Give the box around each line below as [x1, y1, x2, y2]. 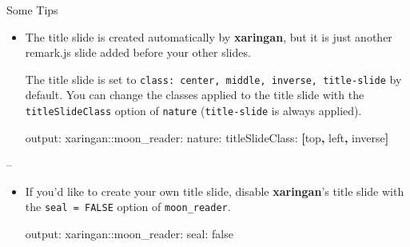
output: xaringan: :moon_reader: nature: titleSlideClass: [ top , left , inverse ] [25, 129, 389, 145]
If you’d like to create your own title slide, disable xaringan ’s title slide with [25, 182, 404, 199]
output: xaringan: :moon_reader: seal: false [25, 225, 233, 242]
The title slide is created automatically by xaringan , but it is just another [25, 28, 392, 45]
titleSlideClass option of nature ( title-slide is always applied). [25, 102, 362, 119]
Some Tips [6, 2, 58, 18]
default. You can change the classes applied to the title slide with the [25, 86, 364, 103]
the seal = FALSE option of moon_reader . [25, 198, 231, 215]
